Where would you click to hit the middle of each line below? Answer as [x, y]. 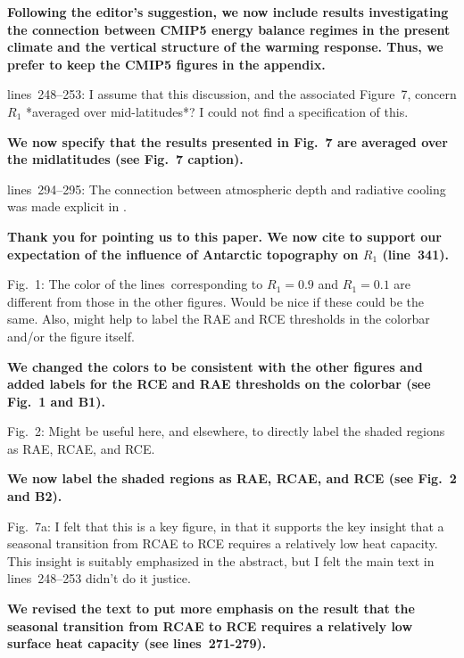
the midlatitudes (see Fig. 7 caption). [125, 159]
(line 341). [415, 254]
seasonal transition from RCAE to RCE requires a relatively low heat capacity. [223, 543]
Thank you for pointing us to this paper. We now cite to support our [224, 236]
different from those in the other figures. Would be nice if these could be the [216, 301]
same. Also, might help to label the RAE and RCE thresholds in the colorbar [219, 319]
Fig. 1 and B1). [56, 401]
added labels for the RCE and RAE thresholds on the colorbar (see [219, 384]
